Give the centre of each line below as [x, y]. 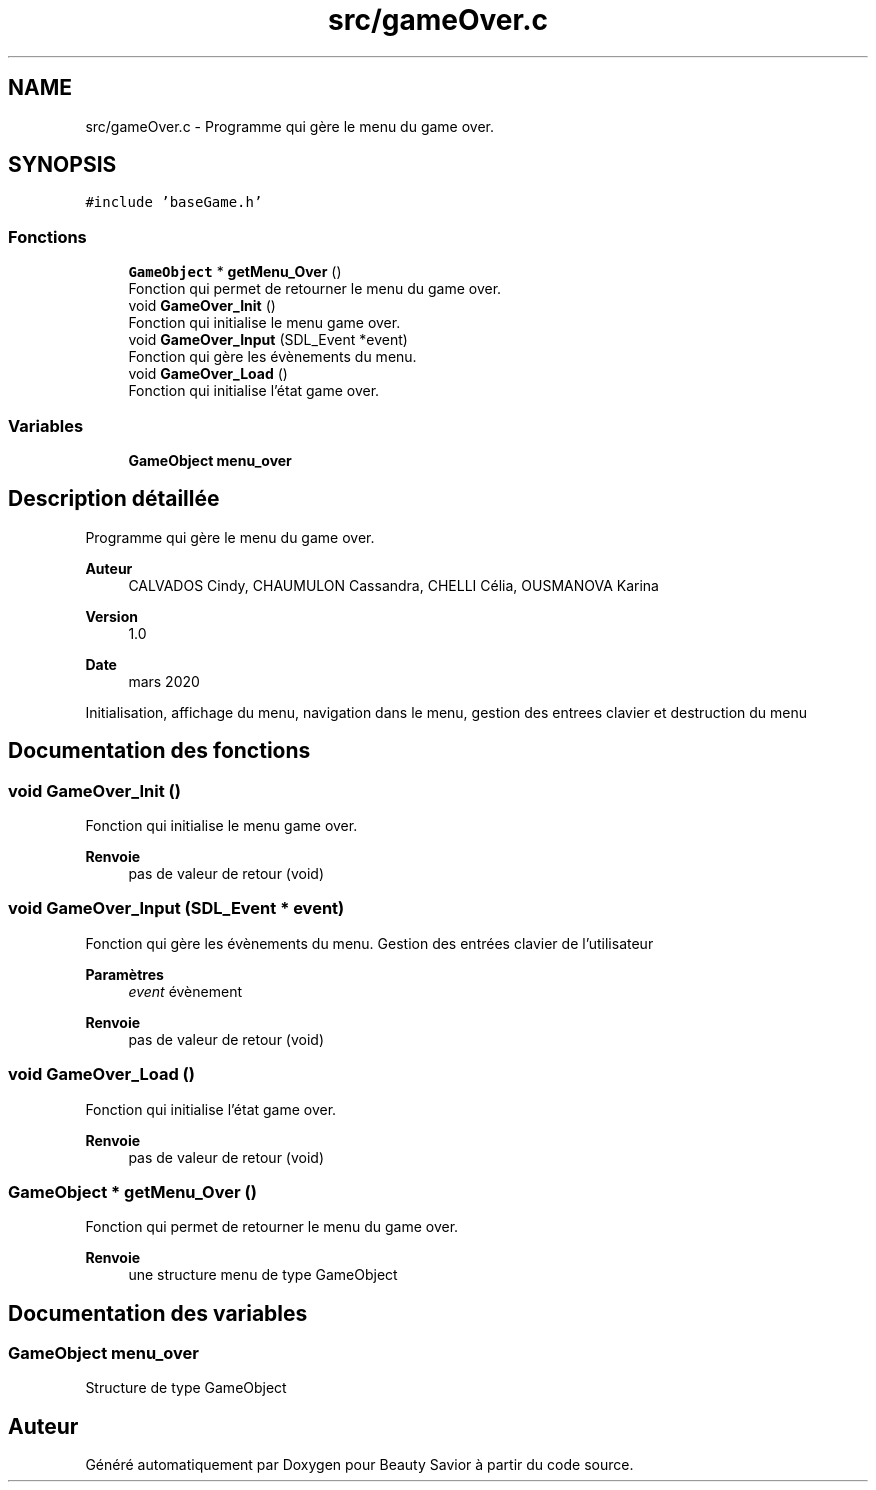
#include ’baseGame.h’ [174, 202]
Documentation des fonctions [159, 751]
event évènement [185, 991]
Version [111, 616]
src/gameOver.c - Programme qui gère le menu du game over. [290, 126]
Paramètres [124, 974]
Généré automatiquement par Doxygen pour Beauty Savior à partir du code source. [359, 1465]
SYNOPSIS [62, 165]
